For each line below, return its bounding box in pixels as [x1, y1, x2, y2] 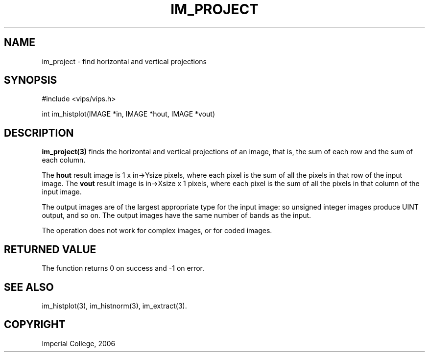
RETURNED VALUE [4, 243, 96, 256]
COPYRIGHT [4, 318, 66, 331]
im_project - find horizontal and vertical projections [42, 57, 207, 66]
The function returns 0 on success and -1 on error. [42, 264, 205, 273]
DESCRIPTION [4, 126, 74, 139]
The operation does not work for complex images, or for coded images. [42, 226, 272, 235]
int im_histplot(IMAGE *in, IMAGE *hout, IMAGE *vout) [42, 110, 215, 119]
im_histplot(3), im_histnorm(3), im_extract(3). [42, 301, 187, 310]
